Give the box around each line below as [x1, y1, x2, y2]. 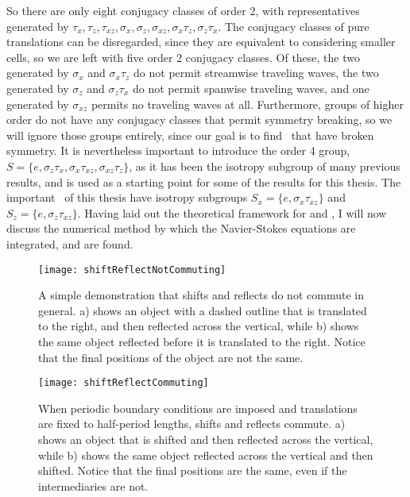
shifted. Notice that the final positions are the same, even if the [38, 462, 347, 479]
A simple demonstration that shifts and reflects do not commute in [38, 287, 364, 303]
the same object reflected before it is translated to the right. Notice [38, 333, 366, 349]
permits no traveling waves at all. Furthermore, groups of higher [91, 95, 404, 112]
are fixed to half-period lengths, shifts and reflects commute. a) [38, 415, 346, 432]
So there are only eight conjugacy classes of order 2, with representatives [6, 2, 360, 18]
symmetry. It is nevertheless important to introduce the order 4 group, [6, 142, 350, 159]
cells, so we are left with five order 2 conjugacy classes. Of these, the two [6, 48, 360, 65]
